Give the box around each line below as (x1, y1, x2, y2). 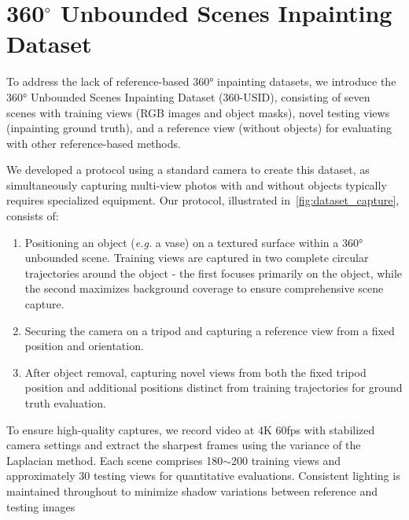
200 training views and (231, 452, 341, 468)
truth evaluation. (24, 395, 106, 411)
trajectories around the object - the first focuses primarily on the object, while (24, 264, 403, 281)
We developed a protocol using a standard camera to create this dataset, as (6, 161, 370, 178)
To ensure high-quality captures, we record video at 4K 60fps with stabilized (6, 421, 375, 437)
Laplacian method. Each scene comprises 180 (6, 452, 223, 468)
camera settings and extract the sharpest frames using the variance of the (6, 437, 361, 453)
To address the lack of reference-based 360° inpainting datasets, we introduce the (6, 73, 396, 90)
